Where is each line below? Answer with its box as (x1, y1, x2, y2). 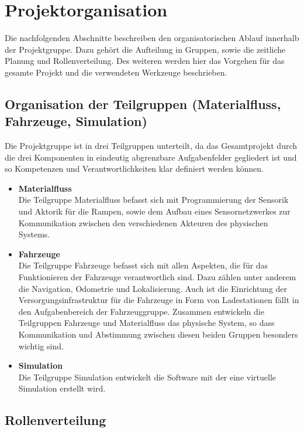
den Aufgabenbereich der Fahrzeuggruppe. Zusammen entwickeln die (18, 305, 264, 317)
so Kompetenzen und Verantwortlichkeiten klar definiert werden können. (5, 162, 264, 175)
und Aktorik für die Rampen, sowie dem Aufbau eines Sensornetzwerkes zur (18, 205, 291, 217)
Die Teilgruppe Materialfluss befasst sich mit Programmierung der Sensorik (18, 193, 289, 206)
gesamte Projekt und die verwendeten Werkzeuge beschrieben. (5, 66, 227, 78)
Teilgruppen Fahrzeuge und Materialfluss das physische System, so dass (18, 317, 275, 329)
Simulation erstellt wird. (18, 382, 106, 394)
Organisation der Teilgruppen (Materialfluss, (5, 94, 281, 113)
